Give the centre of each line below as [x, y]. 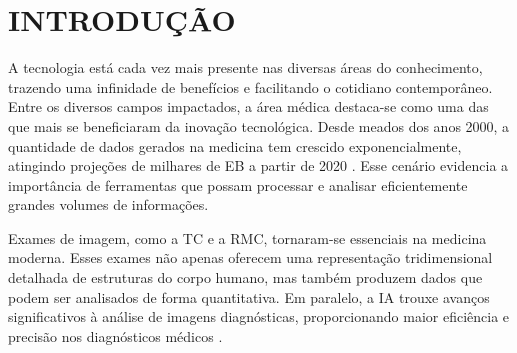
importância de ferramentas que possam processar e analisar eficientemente [238, 184]
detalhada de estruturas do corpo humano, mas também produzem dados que [245, 277]
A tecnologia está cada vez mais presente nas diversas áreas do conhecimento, [245, 67]
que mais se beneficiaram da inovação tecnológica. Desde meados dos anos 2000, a [259, 125]
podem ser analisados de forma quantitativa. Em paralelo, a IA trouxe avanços [249, 296]
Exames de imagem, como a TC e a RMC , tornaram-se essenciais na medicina [247, 237]
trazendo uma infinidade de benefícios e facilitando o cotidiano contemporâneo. [250, 86]
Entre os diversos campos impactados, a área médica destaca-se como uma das [248, 106]
